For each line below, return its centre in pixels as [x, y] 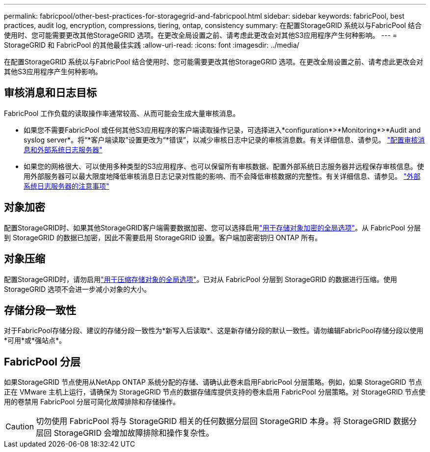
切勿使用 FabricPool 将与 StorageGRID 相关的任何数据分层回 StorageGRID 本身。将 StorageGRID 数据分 [227, 421]
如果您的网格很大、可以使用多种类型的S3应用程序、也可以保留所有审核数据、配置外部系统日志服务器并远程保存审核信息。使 [224, 166]
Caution [20, 427]
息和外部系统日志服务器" [63, 149]
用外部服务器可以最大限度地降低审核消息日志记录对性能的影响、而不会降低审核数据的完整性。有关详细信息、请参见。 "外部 [222, 176]
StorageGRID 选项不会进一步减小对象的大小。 [77, 289]
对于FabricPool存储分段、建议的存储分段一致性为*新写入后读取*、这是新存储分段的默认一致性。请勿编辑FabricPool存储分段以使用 [214, 331]
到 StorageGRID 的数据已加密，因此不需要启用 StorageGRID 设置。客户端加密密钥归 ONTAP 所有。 [163, 237]
